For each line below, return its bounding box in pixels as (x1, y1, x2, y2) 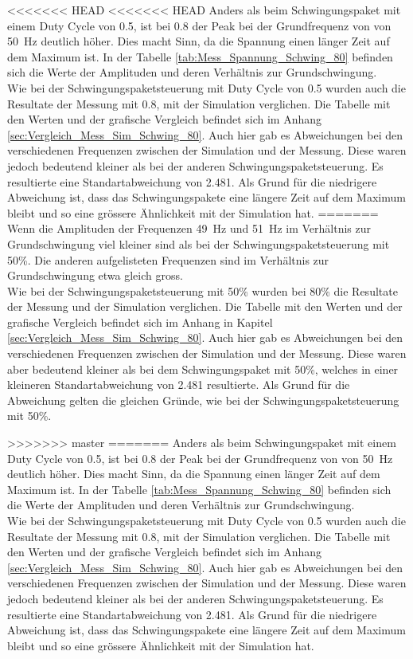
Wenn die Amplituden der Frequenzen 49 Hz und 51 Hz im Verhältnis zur (7, 220, 372, 237)
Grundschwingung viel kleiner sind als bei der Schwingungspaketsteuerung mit (7, 235, 390, 252)
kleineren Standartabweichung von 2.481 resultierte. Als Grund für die (7, 376, 350, 393)
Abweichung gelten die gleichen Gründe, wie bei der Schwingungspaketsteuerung (7, 391, 399, 408)
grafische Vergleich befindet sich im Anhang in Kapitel (7, 313, 273, 330)
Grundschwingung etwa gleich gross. (7, 267, 183, 284)
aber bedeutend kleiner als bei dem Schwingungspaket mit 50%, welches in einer (7, 360, 399, 377)
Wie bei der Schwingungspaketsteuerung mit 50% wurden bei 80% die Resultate (7, 282, 398, 299)
